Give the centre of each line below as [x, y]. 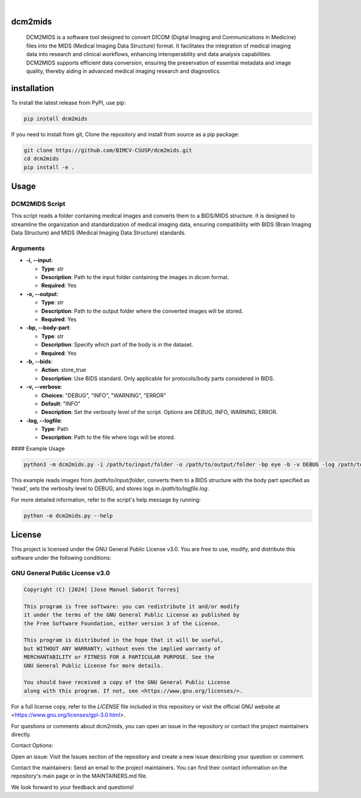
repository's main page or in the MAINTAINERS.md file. [79, 776]
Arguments [28, 248]
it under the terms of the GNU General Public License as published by [132, 615]
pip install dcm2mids [56, 118]
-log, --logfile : [44, 420]
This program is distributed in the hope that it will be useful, [124, 640]
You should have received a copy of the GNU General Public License [127, 682]
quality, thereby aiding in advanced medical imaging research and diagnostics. [124, 71]
